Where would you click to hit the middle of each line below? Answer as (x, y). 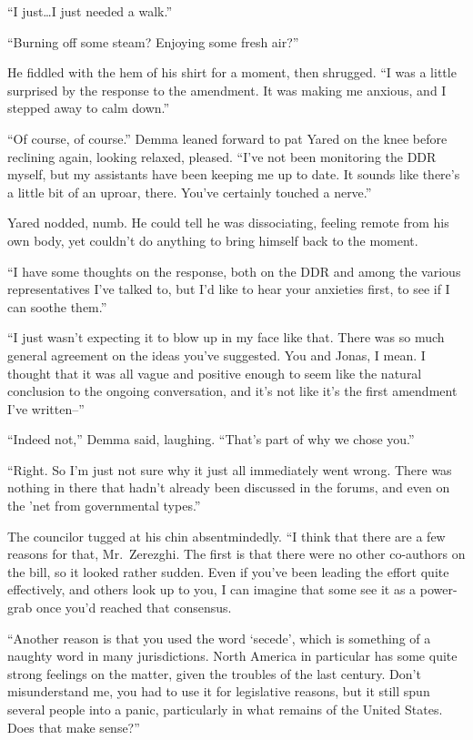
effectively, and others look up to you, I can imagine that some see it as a (212, 589)
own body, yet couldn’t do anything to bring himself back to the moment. (213, 240)
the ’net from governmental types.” (104, 506)
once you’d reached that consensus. (134, 608)
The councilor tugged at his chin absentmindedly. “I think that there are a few (226, 536)
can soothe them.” (57, 306)
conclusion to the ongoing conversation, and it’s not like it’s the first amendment (232, 391)
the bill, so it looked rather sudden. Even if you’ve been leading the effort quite (228, 571)
